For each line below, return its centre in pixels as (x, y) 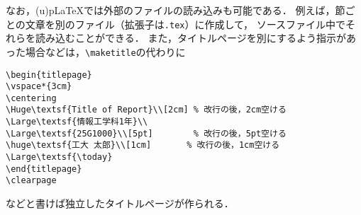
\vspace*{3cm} (39, 87)
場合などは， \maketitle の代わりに (105, 51)
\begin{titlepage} (49, 75)
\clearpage (31, 181)
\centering (31, 98)
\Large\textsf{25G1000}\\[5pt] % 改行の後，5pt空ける (146, 133)
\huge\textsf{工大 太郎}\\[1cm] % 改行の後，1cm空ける (143, 145)
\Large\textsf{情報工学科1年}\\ (77, 122)
